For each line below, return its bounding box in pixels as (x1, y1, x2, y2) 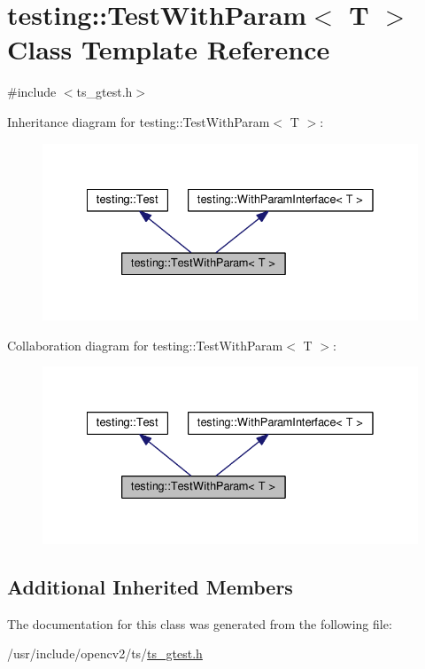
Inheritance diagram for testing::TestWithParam (7, 112, 270, 130)
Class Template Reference (7, 31, 330, 67)
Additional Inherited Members (7, 573, 293, 601)
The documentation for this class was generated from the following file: (7, 614, 392, 633)
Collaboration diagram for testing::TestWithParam (7, 335, 283, 354)
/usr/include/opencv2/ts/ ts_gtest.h (7, 644, 203, 663)
